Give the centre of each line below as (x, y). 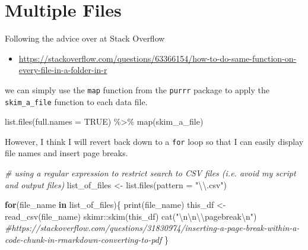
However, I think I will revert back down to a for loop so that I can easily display (154, 141)
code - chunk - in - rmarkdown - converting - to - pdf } (87, 240)
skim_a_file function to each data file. (76, 101)
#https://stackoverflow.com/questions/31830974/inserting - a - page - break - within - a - (152, 228)
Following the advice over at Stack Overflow (85, 38)
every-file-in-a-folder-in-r (63, 70)
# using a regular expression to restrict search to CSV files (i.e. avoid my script (150, 173)
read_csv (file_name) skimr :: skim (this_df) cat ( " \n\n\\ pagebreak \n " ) (131, 216)
